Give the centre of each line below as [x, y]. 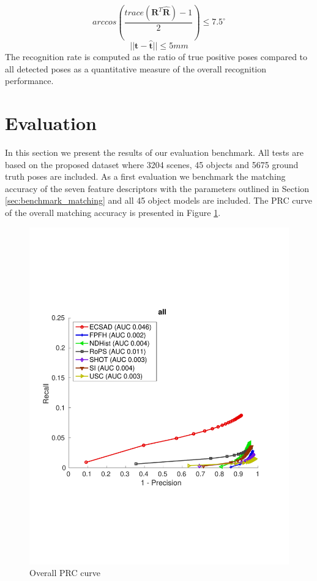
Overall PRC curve [65, 573]
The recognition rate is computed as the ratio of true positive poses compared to [156, 57]
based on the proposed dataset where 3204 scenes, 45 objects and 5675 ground [152, 164]
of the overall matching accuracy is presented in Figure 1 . [113, 213]
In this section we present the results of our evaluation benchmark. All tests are [154, 152]
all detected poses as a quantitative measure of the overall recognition [136, 68]
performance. [29, 81]
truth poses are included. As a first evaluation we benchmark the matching [145, 176]
